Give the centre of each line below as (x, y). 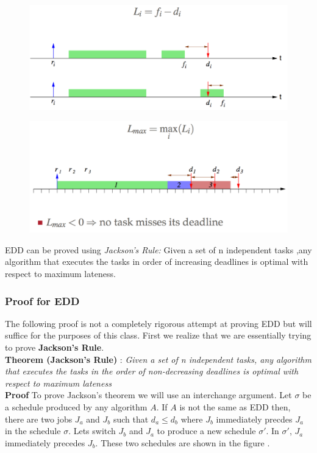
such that (131, 419)
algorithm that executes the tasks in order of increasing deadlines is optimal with (157, 262)
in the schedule (33, 431)
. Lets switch (92, 431)
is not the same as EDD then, (235, 407)
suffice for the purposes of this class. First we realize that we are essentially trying (158, 335)
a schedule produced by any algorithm (76, 407)
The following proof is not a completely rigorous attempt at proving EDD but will (158, 323)
